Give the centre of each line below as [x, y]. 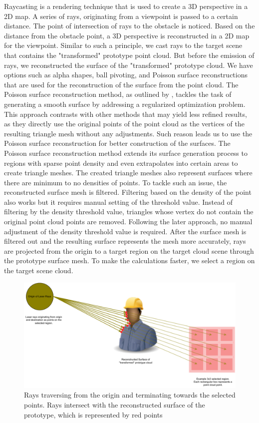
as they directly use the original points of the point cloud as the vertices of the [124, 124]
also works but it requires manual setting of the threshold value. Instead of [118, 202]
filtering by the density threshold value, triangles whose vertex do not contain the [129, 211]
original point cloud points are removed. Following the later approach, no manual [128, 221]
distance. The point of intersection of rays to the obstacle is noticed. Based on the [129, 26]
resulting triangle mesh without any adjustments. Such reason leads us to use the [128, 133]
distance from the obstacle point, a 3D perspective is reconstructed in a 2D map [127, 35]
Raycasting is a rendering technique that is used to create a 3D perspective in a [126, 6]
